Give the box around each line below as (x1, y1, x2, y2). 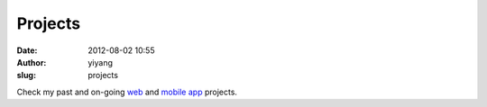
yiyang (87, 57, 113, 67)
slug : (16, 70, 36, 81)
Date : (16, 45, 38, 56)
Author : (16, 57, 47, 67)
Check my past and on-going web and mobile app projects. (16, 86, 238, 97)
